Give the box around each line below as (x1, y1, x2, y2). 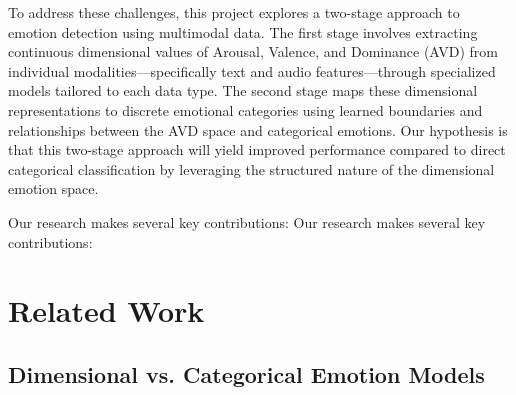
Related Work (8, 290, 205, 331)
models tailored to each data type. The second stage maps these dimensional (8, 80, 478, 101)
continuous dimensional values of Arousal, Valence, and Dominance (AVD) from (8, 41, 499, 62)
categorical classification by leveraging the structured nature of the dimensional (8, 158, 495, 179)
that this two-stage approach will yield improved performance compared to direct (8, 139, 506, 160)
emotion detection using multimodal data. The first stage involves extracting (8, 21, 478, 42)
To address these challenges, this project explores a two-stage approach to (8, 2, 460, 22)
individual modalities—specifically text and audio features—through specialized (8, 60, 496, 81)
